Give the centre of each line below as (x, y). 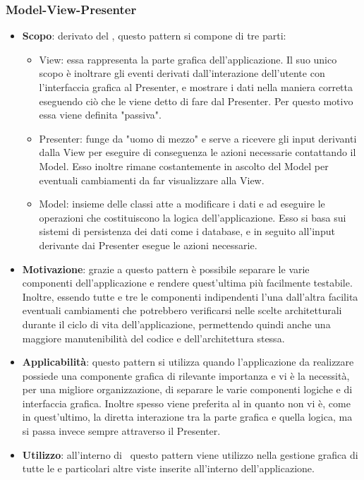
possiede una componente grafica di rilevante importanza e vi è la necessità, (186, 375)
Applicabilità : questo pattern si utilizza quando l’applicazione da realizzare (188, 362)
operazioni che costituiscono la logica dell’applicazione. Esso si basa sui (193, 217)
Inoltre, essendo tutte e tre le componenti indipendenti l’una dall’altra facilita (190, 296)
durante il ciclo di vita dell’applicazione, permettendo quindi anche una (176, 324)
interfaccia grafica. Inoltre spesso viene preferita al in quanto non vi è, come (186, 403)
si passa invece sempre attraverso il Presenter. (121, 431)
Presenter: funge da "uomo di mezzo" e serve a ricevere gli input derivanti (198, 138)
